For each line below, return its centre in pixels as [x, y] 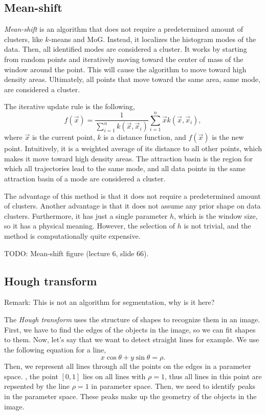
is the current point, [63, 137]
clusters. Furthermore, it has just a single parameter [86, 215]
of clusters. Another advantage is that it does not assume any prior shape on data [132, 206]
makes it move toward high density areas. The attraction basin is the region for [128, 158]
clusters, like [24, 39]
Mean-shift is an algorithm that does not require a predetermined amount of [124, 29]
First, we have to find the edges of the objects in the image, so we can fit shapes [130, 329]
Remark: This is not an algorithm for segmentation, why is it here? [109, 302]
